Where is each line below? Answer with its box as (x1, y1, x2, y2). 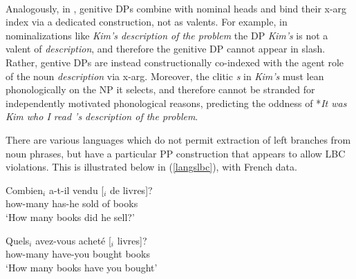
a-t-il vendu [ (48, 182, 104, 197)
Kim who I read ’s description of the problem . (6, 109, 198, 124)
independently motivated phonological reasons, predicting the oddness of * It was (6, 95, 347, 110)
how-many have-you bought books (6, 247, 150, 261)
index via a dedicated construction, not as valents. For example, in (6, 15, 288, 29)
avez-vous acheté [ (35, 233, 111, 247)
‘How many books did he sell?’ (6, 209, 135, 224)
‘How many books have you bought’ (6, 260, 158, 274)
